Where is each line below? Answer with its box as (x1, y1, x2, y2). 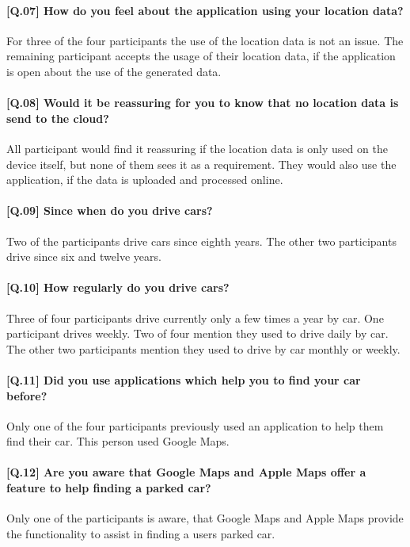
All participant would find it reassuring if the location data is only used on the (6, 140, 388, 156)
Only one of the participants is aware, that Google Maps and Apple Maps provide (6, 510, 404, 526)
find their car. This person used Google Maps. (6, 433, 230, 449)
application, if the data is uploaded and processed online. (6, 171, 283, 188)
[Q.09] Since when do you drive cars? (6, 202, 213, 219)
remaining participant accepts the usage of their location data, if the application (6, 48, 396, 64)
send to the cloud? (6, 109, 109, 126)
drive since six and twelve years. (6, 248, 161, 265)
